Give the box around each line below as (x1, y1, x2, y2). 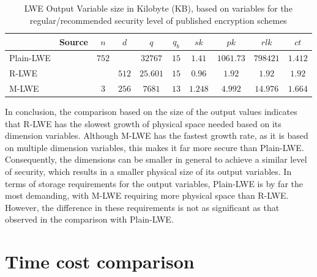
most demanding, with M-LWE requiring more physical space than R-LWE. (5, 189, 289, 202)
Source (59, 35, 89, 48)
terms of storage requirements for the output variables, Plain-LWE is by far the (5, 177, 303, 190)
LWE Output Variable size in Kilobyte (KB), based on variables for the (24, 2, 293, 14)
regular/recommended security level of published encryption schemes (29, 13, 287, 26)
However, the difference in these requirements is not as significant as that (5, 201, 280, 213)
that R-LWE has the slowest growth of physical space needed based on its (5, 117, 282, 130)
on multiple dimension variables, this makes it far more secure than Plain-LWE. (5, 141, 304, 153)
